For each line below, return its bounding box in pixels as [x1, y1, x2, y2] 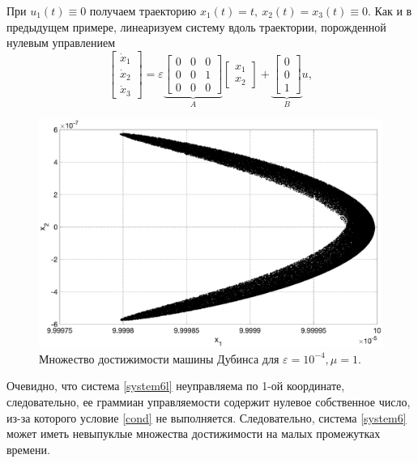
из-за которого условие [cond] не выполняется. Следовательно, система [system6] [6, 409, 407, 426]
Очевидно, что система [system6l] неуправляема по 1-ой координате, [6, 377, 345, 394]
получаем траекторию [89, 2, 197, 19]
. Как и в [368, 2, 412, 19]
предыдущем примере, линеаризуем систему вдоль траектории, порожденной [6, 18, 386, 35]
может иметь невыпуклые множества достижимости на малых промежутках [6, 425, 381, 442]
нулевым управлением [6, 34, 116, 51]
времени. [6, 440, 50, 457]
